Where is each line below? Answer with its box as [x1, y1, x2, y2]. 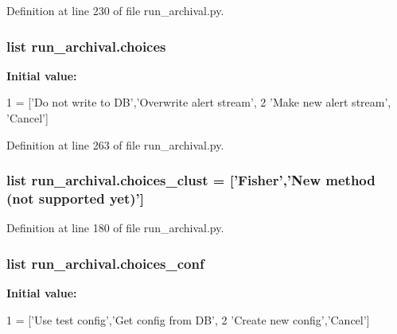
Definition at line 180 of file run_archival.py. [6, 219, 224, 236]
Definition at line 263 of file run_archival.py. [6, 136, 224, 153]
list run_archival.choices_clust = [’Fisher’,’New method [6, 170, 376, 190]
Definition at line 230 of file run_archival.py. [6, 2, 224, 18]
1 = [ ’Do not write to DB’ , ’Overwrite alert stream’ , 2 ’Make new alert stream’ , [6, 94, 391, 111]
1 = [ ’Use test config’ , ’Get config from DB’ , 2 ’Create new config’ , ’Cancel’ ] [6, 311, 370, 328]
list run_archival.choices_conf [6, 253, 204, 273]
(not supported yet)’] [6, 188, 144, 208]
